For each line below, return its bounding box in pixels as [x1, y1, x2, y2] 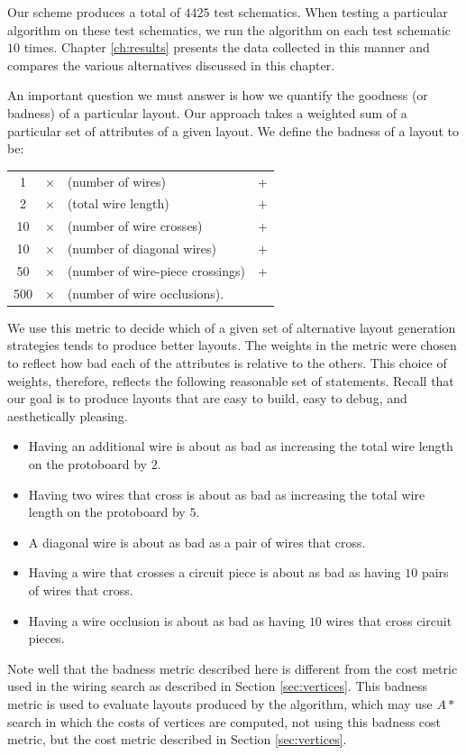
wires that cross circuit [325, 611, 452, 630]
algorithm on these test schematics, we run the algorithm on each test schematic [7, 20, 452, 39]
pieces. [28, 629, 65, 648]
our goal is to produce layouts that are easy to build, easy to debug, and [7, 389, 407, 408]
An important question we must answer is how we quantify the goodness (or [7, 86, 428, 105]
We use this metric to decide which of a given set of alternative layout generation [7, 318, 456, 336]
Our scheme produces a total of [7, 3, 180, 21]
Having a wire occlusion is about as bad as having [28, 611, 306, 630]
